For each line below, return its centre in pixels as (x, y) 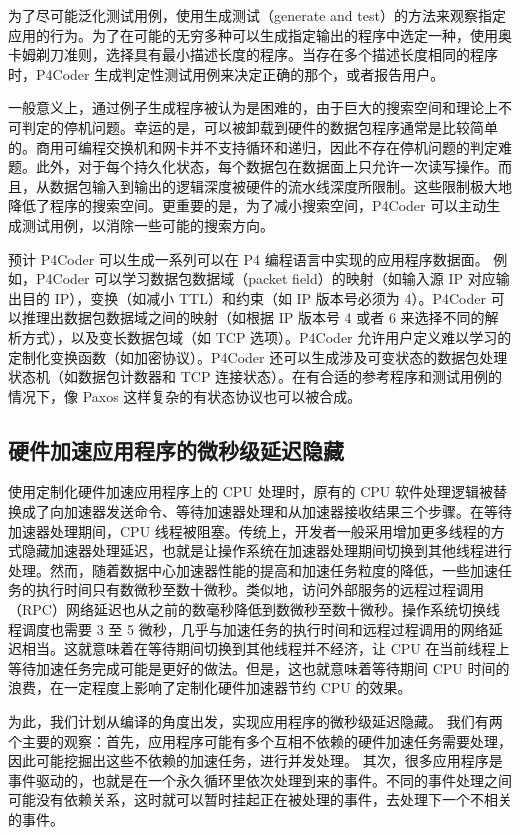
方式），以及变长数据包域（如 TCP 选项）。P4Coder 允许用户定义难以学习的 (266, 336)
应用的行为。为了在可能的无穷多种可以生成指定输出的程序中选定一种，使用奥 (260, 34)
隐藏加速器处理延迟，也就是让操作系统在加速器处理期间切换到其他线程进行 (266, 550)
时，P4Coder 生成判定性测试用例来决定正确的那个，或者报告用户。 (226, 73)
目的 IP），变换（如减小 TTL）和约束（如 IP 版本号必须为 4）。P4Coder (253, 297)
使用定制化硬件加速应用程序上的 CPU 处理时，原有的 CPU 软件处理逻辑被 (250, 491)
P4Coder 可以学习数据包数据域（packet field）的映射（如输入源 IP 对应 (265, 278)
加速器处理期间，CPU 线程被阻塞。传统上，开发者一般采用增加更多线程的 (249, 530)
